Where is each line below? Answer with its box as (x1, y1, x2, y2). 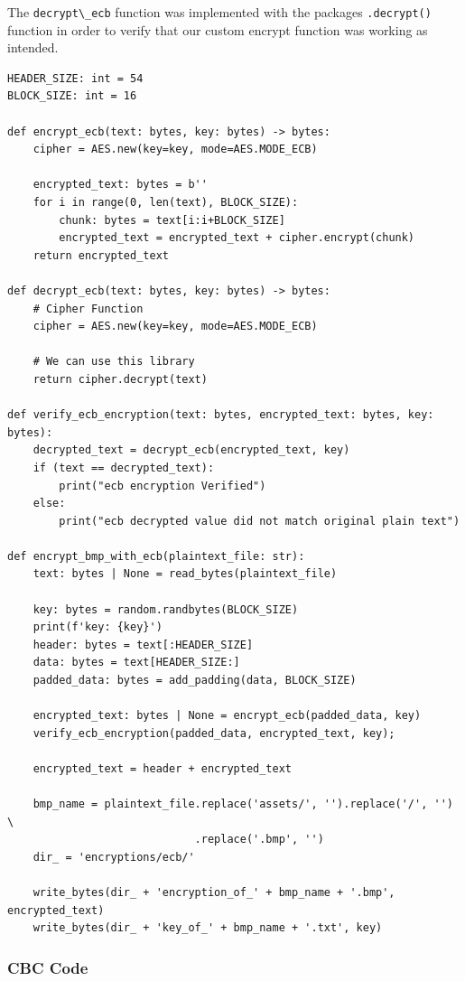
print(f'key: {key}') (33, 621, 163, 634)
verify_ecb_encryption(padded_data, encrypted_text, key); (33, 726, 395, 740)
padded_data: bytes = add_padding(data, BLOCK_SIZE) (33, 674, 357, 687)
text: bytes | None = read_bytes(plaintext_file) (33, 567, 338, 581)
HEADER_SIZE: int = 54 (7, 71, 144, 85)
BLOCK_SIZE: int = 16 (7, 89, 137, 103)
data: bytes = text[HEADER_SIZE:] (33, 656, 240, 669)
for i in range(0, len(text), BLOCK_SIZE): (33, 196, 299, 209)
